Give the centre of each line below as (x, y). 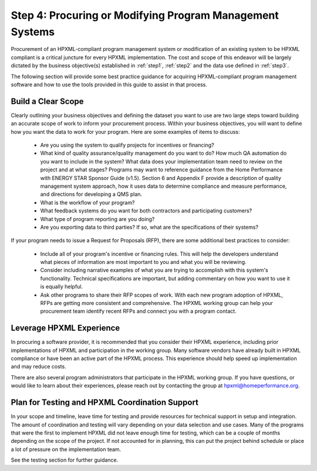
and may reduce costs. (39, 367)
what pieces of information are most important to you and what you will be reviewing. (143, 262)
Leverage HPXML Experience (65, 328)
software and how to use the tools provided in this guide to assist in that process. (109, 84)
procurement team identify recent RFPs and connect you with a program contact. (139, 311)
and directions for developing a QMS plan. (91, 194)
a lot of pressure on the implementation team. (66, 449)
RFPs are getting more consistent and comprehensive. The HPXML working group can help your (156, 303)
